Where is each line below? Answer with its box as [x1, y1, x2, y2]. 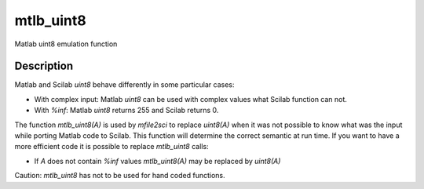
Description [14, 60, 74, 73]
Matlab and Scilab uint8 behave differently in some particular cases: [14, 80, 235, 89]
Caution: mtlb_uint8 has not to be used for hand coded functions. [14, 171, 225, 180]
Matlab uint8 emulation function [14, 39, 118, 49]
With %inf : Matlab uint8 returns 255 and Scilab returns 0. [34, 106, 219, 115]
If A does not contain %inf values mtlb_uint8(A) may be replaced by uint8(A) [34, 156, 281, 165]
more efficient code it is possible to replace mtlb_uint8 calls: [14, 142, 209, 151]
